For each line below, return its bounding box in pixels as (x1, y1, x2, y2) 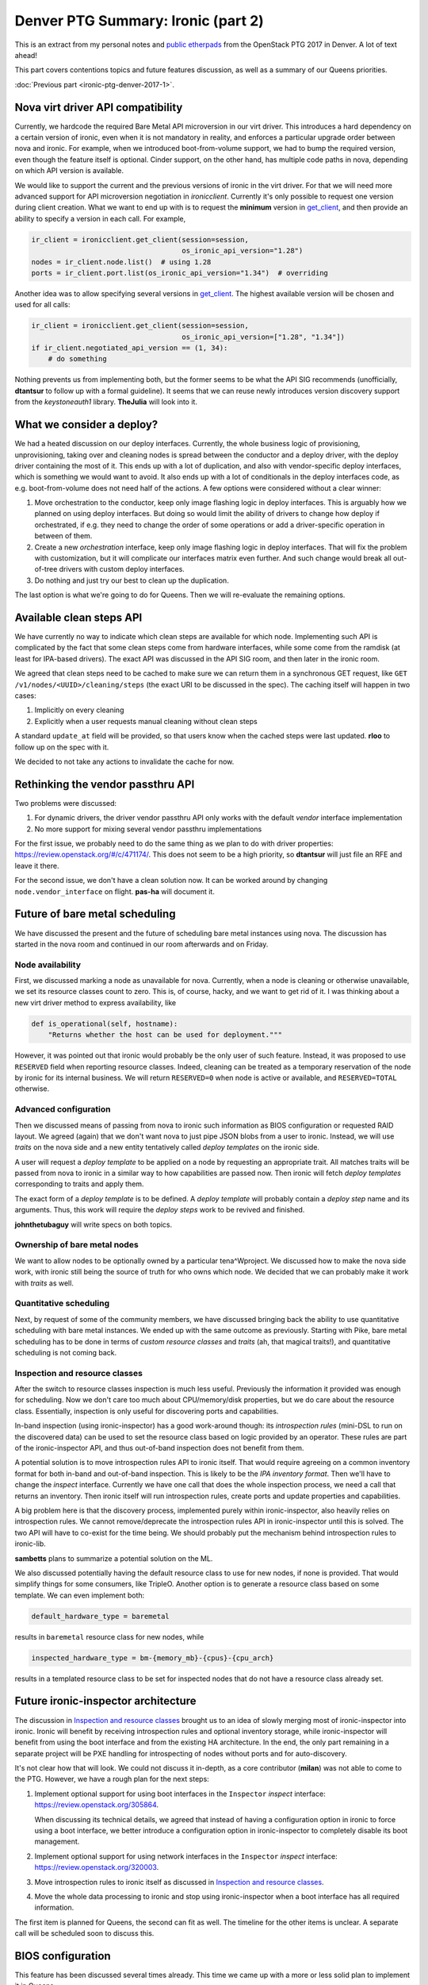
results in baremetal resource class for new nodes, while (14, 1632, 204, 1641)
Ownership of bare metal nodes (14, 1239, 139, 1251)
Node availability (14, 959, 81, 970)
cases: (14, 691, 36, 700)
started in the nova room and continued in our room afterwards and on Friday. (14, 939, 269, 949)
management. (34, 1837, 80, 1846)
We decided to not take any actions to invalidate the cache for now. (14, 757, 235, 766)
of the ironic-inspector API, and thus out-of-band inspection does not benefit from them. (14, 1443, 304, 1452)
